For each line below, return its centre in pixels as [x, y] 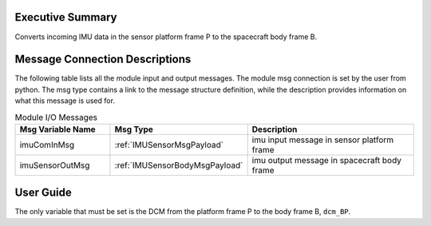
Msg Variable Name [57, 129]
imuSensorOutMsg [55, 165]
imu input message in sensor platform [323, 140]
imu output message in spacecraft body [327, 160]
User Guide [43, 193]
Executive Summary [66, 17]
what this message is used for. [65, 101]
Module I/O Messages [56, 117]
